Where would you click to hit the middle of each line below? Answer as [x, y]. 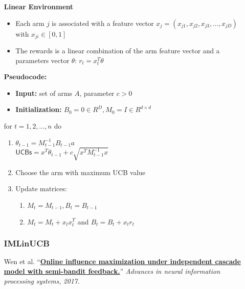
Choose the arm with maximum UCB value [80, 172]
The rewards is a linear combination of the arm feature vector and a [118, 51]
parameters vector [42, 60]
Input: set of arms [44, 93]
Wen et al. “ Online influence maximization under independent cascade [122, 261]
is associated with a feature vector [103, 23]
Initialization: [38, 109]
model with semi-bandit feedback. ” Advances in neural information [112, 271]
